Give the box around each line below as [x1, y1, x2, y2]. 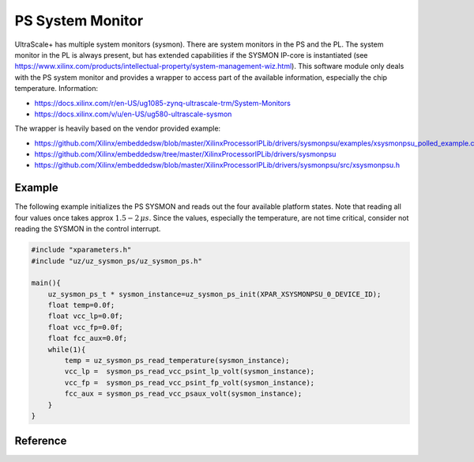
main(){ [31, 278, 61, 288]
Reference [14, 434, 67, 448]
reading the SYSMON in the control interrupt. [14, 224, 161, 233]
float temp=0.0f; [47, 301, 115, 310]
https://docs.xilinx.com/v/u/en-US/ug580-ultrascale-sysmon [34, 109, 232, 119]
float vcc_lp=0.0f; [47, 312, 124, 320]
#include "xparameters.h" [31, 245, 132, 255]
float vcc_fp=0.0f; [47, 323, 124, 331]
